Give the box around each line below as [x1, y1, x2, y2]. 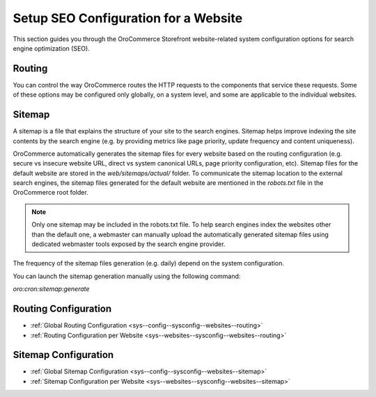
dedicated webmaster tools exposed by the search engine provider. [31, 240, 226, 248]
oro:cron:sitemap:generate [13, 285, 90, 293]
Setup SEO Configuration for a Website [13, 10, 243, 26]
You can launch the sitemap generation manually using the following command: [13, 272, 241, 280]
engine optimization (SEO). [13, 44, 90, 52]
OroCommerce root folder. [13, 188, 88, 197]
